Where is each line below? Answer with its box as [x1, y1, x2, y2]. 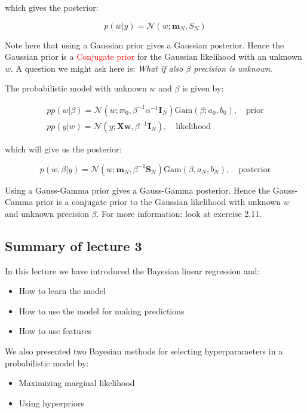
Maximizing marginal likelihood [19, 377, 135, 389]
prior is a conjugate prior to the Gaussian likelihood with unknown [36, 195, 281, 208]
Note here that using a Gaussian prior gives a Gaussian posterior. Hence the [5, 38, 284, 51]
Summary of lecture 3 [5, 236, 142, 255]
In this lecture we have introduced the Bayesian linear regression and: [5, 264, 260, 277]
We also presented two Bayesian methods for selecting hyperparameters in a [5, 344, 283, 357]
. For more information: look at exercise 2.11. [96, 207, 262, 219]
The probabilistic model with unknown [5, 82, 147, 94]
